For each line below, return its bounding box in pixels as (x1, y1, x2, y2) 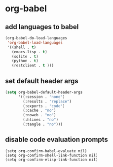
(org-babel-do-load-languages (5, 35, 68, 40)
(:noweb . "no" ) (23, 113, 56, 118)
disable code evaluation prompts (5, 135, 109, 144)
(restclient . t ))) (11, 63, 54, 68)
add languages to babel (5, 23, 79, 31)
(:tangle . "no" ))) (23, 122, 63, 127)
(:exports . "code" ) (23, 103, 65, 108)
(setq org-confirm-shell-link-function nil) (5, 153, 98, 158)
